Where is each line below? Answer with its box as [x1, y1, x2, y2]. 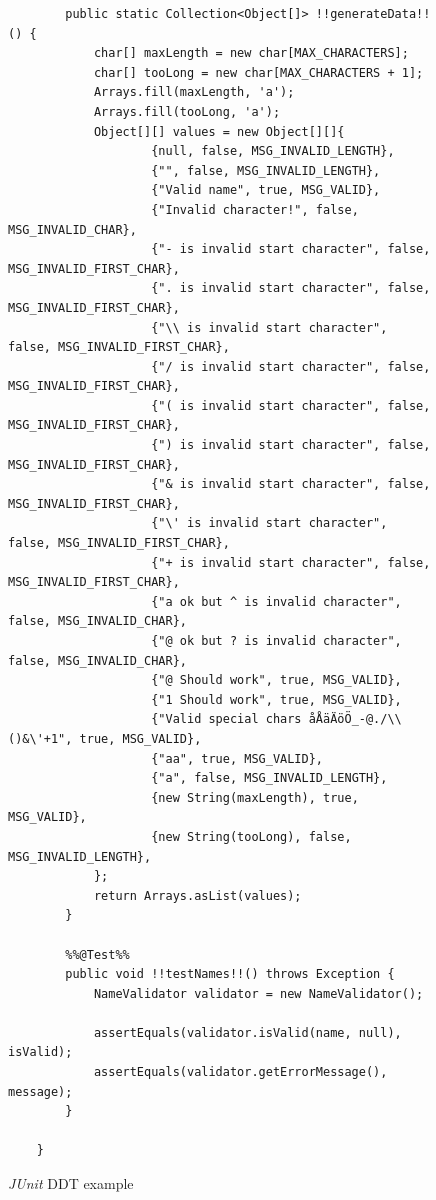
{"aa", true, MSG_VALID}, [151, 751, 323, 766]
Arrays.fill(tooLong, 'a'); [93, 104, 281, 119]
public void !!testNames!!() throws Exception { [65, 967, 395, 982]
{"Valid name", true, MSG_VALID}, [151, 183, 381, 198]
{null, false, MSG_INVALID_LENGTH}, [151, 144, 395, 159]
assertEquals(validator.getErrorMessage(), [93, 1065, 388, 1080]
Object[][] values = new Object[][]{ [93, 124, 345, 139]
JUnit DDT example [8, 1173, 134, 1194]
